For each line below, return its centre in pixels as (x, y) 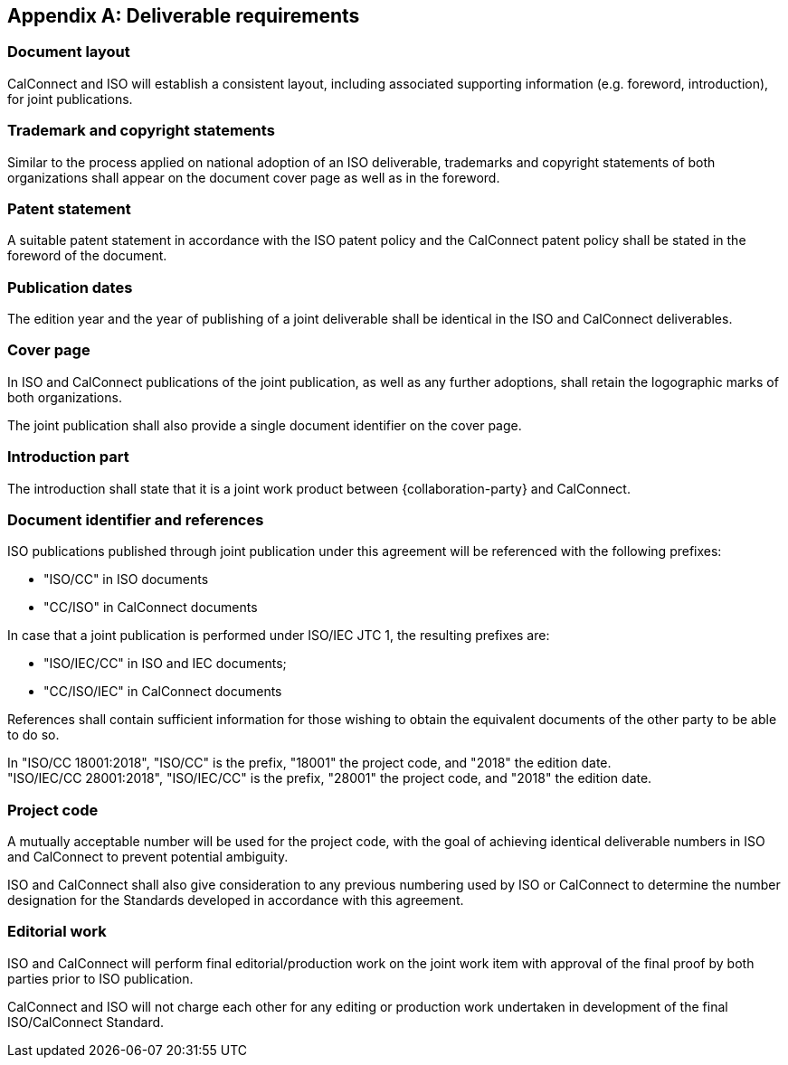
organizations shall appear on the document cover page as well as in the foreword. (254, 177)
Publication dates (70, 287)
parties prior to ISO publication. (100, 978)
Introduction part (68, 457)
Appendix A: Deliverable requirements (184, 16)
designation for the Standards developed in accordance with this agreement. (236, 900)
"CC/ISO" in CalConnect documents (151, 608)
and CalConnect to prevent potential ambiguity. (148, 857)
